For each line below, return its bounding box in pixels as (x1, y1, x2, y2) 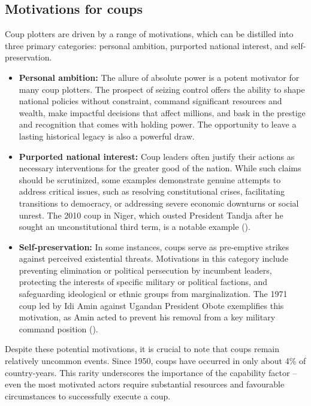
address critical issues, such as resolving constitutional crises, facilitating (19, 185, 285, 198)
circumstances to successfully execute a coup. (5, 389, 171, 402)
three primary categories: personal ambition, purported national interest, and (5, 39, 289, 51)
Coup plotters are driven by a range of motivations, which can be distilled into (5, 28, 294, 40)
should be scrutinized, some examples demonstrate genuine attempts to (19, 173, 281, 186)
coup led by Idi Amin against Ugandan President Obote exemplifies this (19, 299, 284, 311)
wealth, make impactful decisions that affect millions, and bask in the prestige (19, 106, 306, 119)
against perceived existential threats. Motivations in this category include (19, 252, 289, 265)
